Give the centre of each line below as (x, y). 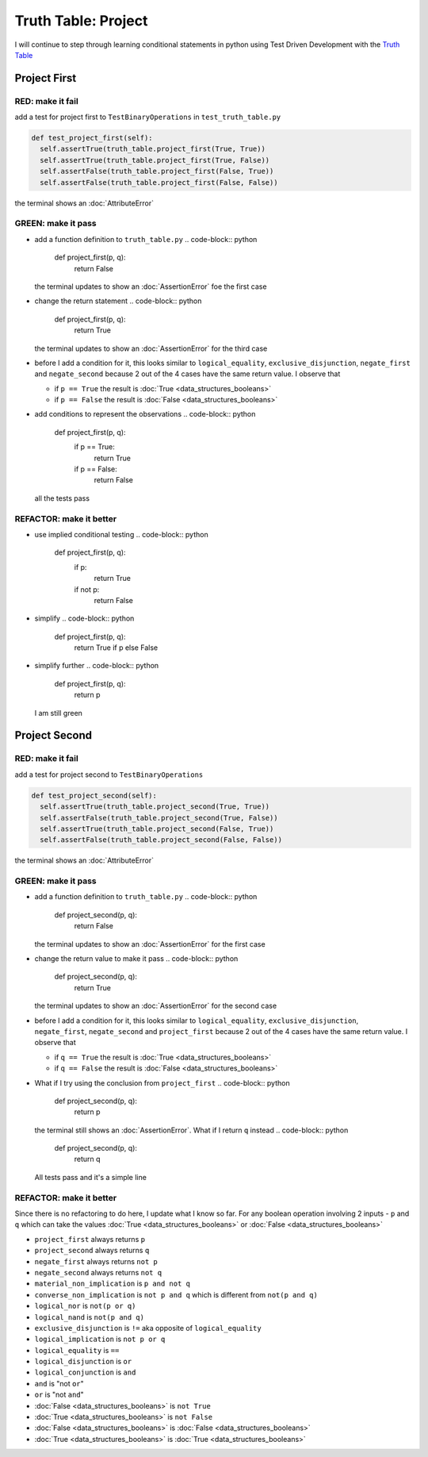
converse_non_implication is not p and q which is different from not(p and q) (176, 1294)
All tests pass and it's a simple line (90, 1177)
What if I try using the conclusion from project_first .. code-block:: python (162, 1082)
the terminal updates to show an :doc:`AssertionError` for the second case (156, 1006)
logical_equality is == (77, 1350)
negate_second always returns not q (98, 1272)
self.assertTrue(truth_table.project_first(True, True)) (153, 149)
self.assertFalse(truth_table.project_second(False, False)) (161, 840)
